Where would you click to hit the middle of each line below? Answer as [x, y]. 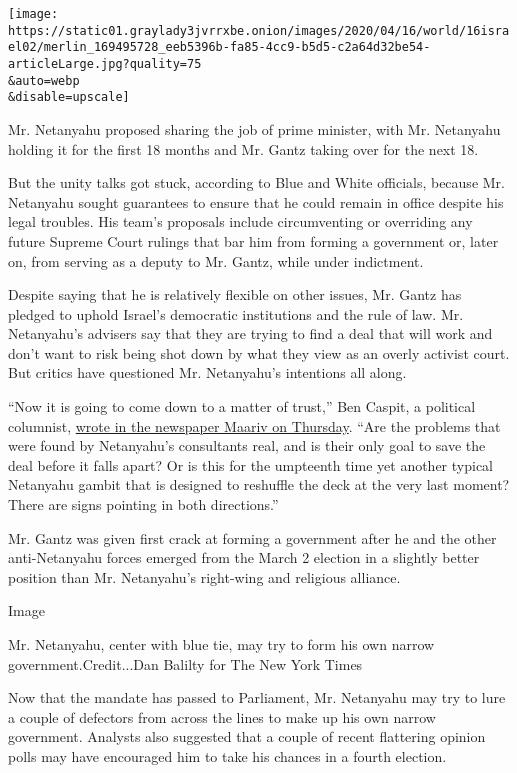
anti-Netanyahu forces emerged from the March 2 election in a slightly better [244, 557]
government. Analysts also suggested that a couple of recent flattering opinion [247, 736]
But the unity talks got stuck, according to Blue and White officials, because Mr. [256, 182]
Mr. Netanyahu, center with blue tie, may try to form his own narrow [221, 644]
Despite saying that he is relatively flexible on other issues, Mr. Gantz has [235, 294]
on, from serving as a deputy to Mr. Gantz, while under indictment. [216, 260]
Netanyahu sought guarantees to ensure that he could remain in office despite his [256, 201]
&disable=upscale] [69, 97]
